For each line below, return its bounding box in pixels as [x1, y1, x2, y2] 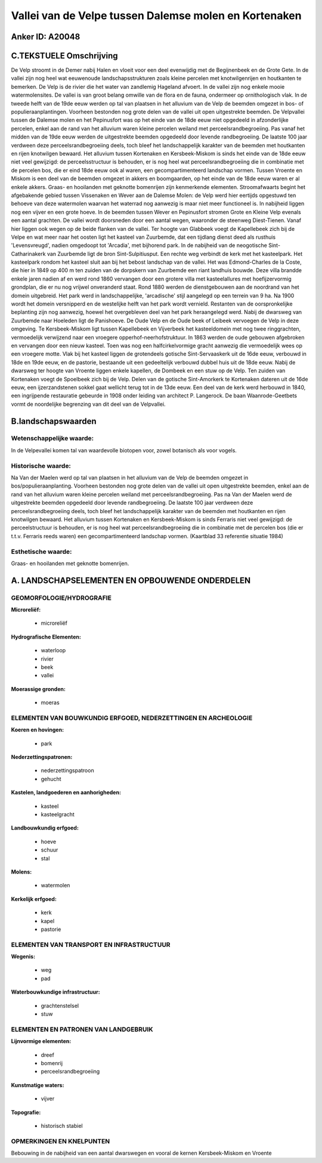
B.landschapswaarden [11, 416, 97, 426]
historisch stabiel [41, 1122, 83, 1129]
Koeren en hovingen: [11, 726, 64, 733]
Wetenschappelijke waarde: [11, 434, 94, 443]
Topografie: [11, 1109, 41, 1116]
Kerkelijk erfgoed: [11, 895, 57, 902]
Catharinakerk [11, 250, 46, 257]
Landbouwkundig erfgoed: [11, 824, 79, 832]
